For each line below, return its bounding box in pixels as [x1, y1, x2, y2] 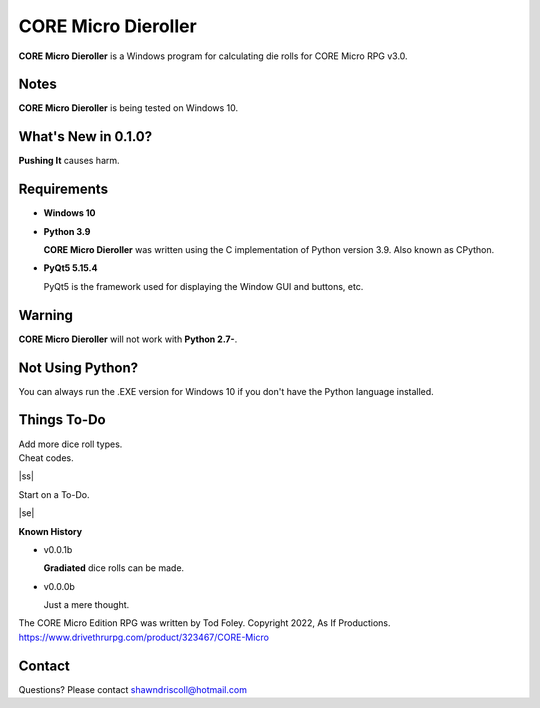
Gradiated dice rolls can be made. [43, 562, 185, 574]
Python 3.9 [43, 225, 91, 237]
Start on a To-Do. [18, 488, 90, 500]
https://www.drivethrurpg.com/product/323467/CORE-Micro [18, 631, 270, 643]
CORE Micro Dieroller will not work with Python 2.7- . [18, 333, 238, 345]
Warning [18, 306, 74, 324]
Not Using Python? [18, 359, 139, 376]
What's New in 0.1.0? [18, 128, 153, 145]
